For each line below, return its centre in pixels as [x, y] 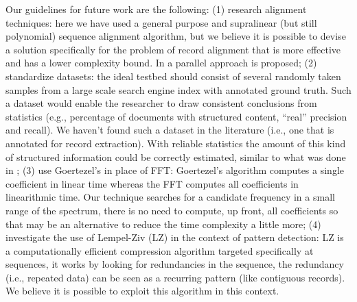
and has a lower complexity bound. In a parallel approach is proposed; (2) [161, 63]
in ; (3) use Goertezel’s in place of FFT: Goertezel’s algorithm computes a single [175, 170]
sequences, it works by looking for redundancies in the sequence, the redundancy [175, 264]
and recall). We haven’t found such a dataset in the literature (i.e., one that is [170, 130]
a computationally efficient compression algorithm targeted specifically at [160, 250]
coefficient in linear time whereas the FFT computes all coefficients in [152, 183]
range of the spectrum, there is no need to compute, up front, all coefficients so [172, 210]
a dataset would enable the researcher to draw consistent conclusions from [161, 103]
